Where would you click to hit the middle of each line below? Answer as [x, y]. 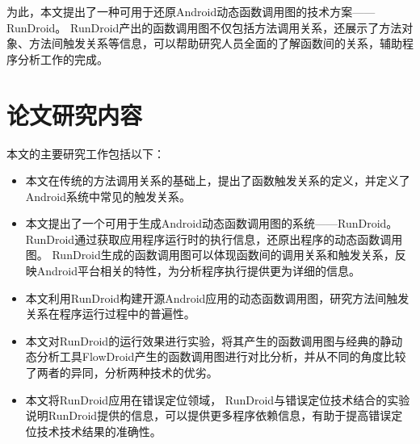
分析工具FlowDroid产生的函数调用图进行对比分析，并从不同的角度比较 [221, 356]
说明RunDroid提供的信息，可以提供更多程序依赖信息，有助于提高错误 [208, 415]
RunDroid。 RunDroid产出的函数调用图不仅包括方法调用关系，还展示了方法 [204, 27]
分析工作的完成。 [63, 59]
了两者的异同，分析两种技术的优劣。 [122, 373]
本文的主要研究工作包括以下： [86, 153]
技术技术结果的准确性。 [99, 431]
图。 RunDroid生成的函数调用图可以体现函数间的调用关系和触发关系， [210, 255]
